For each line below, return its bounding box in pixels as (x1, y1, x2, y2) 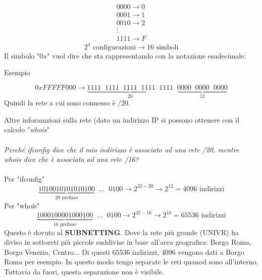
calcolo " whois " (4, 124, 50, 135)
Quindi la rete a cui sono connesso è (4, 97, 116, 108)
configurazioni (93, 43, 136, 51)
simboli (156, 43, 179, 51)
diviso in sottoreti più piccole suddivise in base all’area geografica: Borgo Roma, (4, 237, 251, 247)
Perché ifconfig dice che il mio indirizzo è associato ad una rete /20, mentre (4, 144, 239, 154)
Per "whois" (4, 200, 40, 210)
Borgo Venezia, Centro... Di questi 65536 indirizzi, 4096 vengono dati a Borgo (4, 246, 244, 257)
